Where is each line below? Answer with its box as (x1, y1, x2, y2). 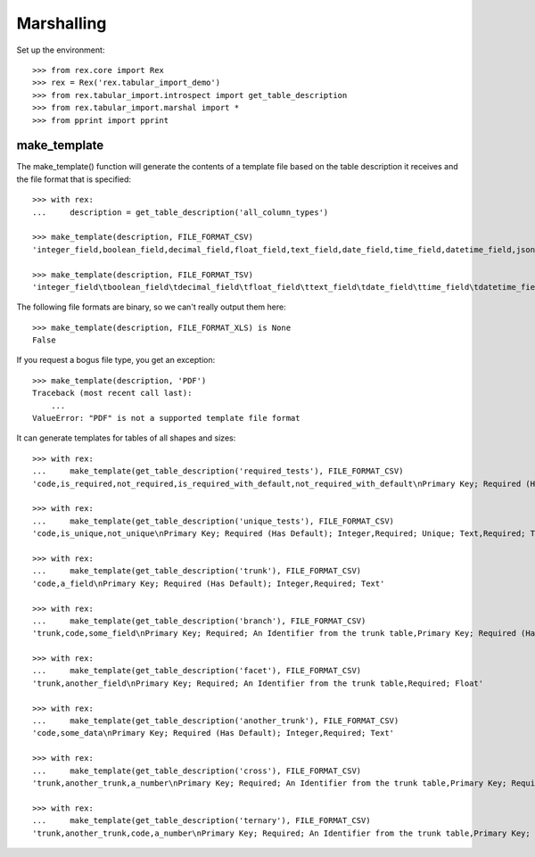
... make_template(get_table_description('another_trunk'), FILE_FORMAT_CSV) (32, 716, 399, 726)
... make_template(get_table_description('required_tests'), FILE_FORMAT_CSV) (32, 466, 404, 476)
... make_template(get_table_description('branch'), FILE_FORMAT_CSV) (32, 615, 366, 626)
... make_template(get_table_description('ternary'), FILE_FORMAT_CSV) (32, 816, 371, 826)
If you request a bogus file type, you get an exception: (16, 355, 216, 366)
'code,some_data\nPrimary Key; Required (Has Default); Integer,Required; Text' (32, 728, 395, 738)
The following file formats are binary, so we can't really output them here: (16, 301, 286, 312)
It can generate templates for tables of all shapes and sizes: (16, 433, 236, 443)
